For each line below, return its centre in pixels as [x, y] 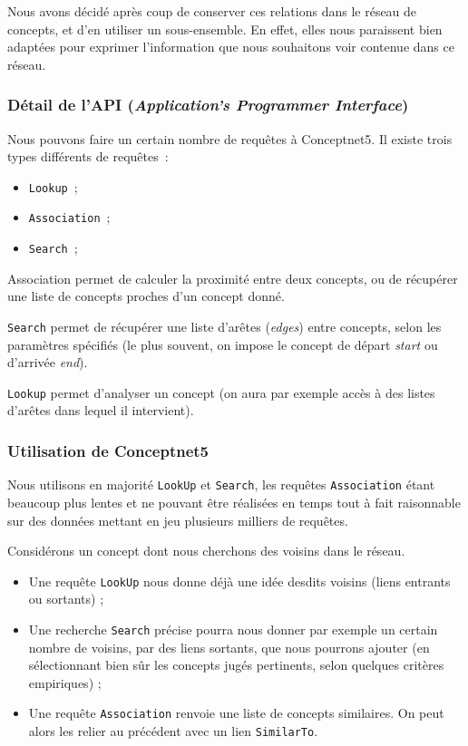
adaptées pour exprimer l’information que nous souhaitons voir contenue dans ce [231, 47]
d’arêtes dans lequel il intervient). [101, 410]
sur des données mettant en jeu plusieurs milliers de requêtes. [178, 520]
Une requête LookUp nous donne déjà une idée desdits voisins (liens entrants [239, 581]
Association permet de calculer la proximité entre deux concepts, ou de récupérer [233, 278]
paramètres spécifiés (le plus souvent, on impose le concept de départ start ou [223, 344]
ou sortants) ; [66, 599]
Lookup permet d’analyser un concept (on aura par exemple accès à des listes [221, 392]
